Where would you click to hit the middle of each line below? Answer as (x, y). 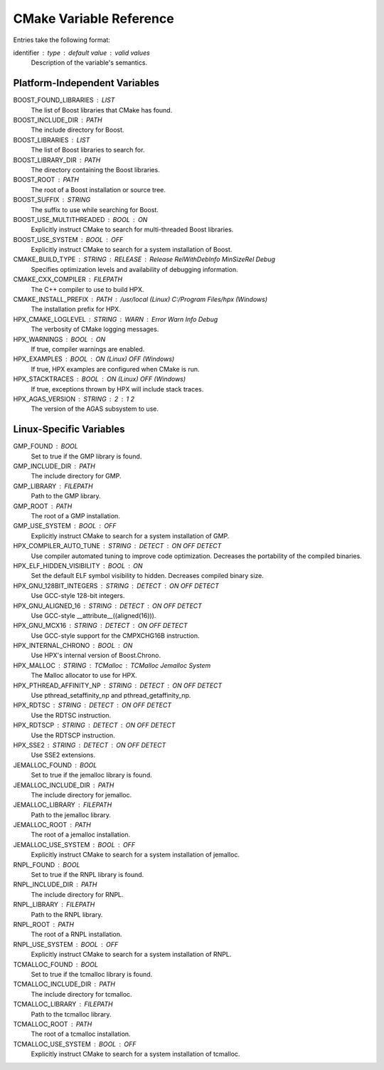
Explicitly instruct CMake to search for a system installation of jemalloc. (135, 855)
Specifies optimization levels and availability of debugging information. (134, 269)
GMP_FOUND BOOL (46, 446)
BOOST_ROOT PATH (46, 180)
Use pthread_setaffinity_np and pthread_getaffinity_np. (111, 696)
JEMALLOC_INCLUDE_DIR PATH (64, 785)
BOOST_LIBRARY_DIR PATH (57, 159)
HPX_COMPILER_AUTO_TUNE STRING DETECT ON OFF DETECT (117, 546)
